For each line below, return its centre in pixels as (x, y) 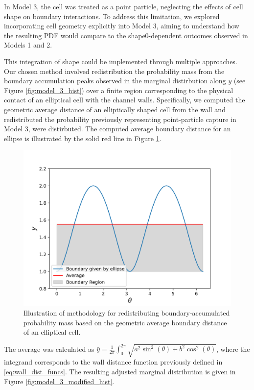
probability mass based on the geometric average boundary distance (125, 322)
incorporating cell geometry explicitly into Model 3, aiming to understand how (122, 26)
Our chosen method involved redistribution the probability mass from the (114, 71)
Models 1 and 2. (28, 45)
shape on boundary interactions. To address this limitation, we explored (112, 16)
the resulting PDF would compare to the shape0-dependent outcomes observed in (126, 35)
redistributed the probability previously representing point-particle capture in (120, 119)
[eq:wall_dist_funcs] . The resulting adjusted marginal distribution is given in (120, 372)
